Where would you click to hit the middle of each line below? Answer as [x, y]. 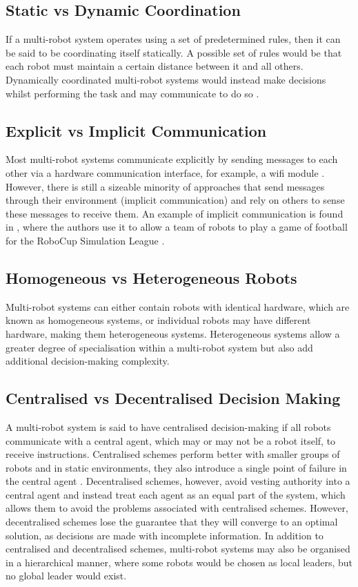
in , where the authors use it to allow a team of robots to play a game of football [177, 227]
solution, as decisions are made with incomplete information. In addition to [165, 535]
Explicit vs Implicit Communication [136, 130]
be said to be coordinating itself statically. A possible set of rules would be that [174, 52]
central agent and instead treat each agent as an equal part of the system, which [176, 494]
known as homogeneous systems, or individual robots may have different [158, 320]
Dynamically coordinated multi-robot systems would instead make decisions [166, 79]
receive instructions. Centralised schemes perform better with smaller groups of [173, 454]
